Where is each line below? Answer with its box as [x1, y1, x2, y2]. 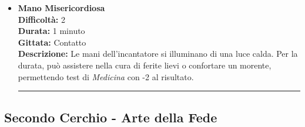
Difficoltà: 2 [18, 13, 65, 25]
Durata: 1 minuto [18, 25, 85, 37]
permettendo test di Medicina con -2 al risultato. [18, 70, 194, 83]
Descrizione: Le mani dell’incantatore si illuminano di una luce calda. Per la [18, 47, 298, 60]
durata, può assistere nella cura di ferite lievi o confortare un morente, [18, 59, 272, 71]
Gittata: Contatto [18, 36, 86, 48]
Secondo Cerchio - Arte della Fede [4, 108, 217, 126]
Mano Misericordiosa [18, 2, 105, 13]
